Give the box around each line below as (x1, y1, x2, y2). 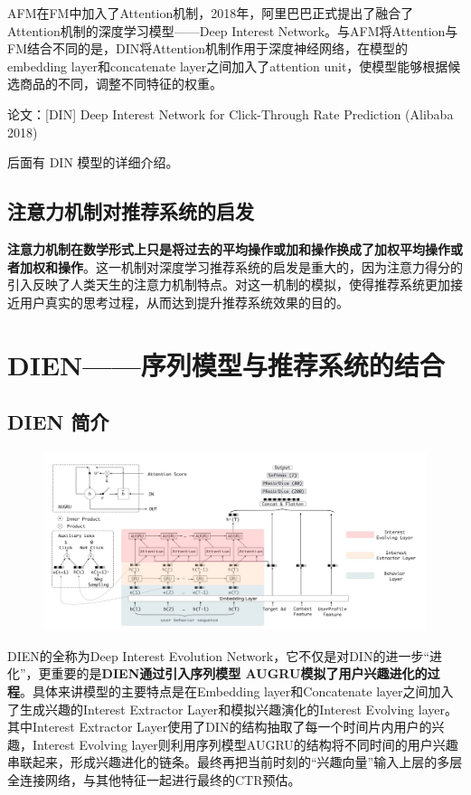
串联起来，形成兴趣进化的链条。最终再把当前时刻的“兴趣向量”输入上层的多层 (7, 752, 463, 771)
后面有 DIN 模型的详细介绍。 (7, 153, 179, 172)
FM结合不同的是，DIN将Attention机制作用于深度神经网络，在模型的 (7, 39, 408, 58)
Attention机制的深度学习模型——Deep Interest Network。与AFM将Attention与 (7, 21, 458, 40)
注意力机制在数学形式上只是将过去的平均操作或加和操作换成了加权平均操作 (7, 239, 450, 258)
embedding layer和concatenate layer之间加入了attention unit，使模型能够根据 (7, 56, 448, 75)
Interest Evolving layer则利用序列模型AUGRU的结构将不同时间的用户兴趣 (32, 734, 458, 753)
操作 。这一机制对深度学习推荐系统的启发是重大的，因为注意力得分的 (57, 257, 463, 276)
